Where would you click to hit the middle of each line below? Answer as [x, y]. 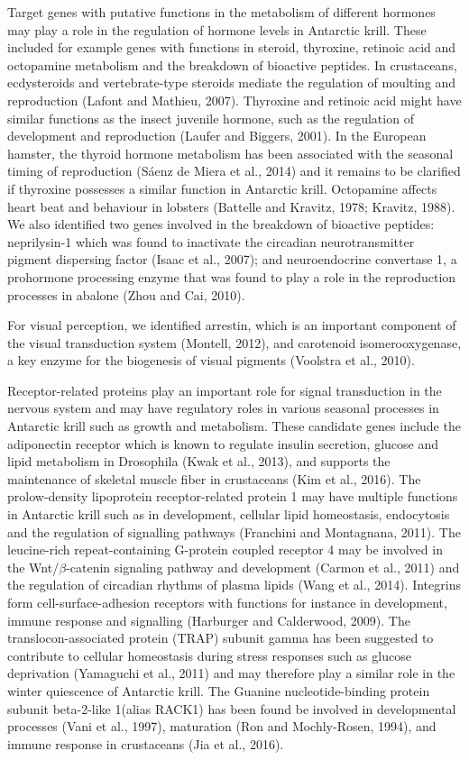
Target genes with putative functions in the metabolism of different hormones [221, 12]
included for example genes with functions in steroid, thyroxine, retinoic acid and [232, 47]
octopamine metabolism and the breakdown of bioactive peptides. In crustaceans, [232, 64]
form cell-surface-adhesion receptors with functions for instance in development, [227, 602]
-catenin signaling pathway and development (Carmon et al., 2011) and [263, 567]
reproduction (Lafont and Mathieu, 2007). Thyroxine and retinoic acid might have [234, 100]
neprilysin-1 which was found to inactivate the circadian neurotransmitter [211, 241]
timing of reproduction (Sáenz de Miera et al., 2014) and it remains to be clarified [234, 171]
